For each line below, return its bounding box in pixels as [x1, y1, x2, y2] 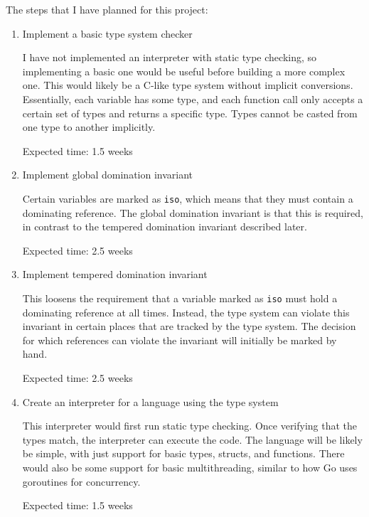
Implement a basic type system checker [22, 26, 193, 41]
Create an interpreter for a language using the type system [22, 394, 279, 409]
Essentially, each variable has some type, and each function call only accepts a [22, 91, 363, 106]
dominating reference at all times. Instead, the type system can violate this [22, 304, 350, 319]
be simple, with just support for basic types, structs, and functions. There [22, 446, 345, 461]
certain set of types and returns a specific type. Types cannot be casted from [22, 105, 358, 120]
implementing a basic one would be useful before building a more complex [22, 63, 346, 78]
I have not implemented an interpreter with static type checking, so [22, 50, 317, 65]
